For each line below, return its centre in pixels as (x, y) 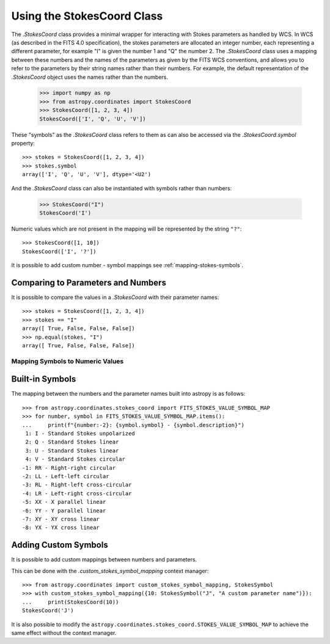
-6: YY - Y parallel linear (64, 510)
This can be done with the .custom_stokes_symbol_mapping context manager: (110, 571)
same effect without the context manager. (64, 632)
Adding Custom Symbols (60, 545)
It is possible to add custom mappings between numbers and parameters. (104, 560)
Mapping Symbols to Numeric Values (68, 361)
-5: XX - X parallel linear (64, 502)
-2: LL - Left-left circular (66, 476)
